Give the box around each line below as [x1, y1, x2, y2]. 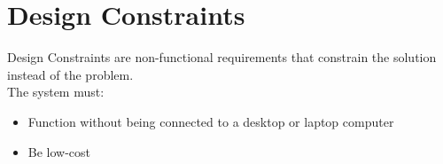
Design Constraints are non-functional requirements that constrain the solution [7, 48, 437, 66]
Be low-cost [27, 142, 91, 160]
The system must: [7, 82, 105, 101]
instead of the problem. [7, 65, 134, 83]
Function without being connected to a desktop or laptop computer [27, 112, 394, 130]
